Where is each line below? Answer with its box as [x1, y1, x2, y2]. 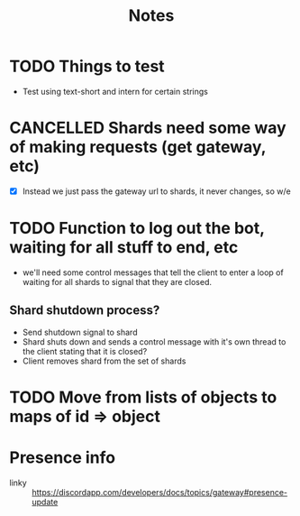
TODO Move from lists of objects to [9, 387, 277, 407]
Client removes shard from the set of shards [22, 355, 186, 366]
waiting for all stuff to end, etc [9, 237, 239, 258]
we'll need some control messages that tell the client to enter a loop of [22, 267, 284, 278]
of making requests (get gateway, [9, 137, 267, 158]
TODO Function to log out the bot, [9, 218, 265, 239]
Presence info [9, 447, 115, 468]
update [32, 496, 59, 507]
